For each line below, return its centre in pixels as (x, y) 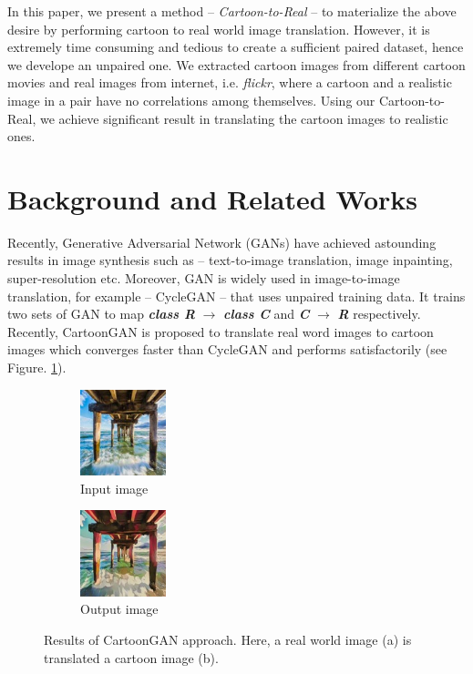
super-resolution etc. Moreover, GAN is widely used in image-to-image (204, 278)
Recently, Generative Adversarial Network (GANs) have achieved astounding (222, 242)
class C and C (267, 314)
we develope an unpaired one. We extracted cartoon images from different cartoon (236, 64)
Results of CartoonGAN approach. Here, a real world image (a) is (228, 639)
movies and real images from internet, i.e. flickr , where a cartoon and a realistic (230, 82)
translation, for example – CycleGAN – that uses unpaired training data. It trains (236, 296)
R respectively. (379, 314)
